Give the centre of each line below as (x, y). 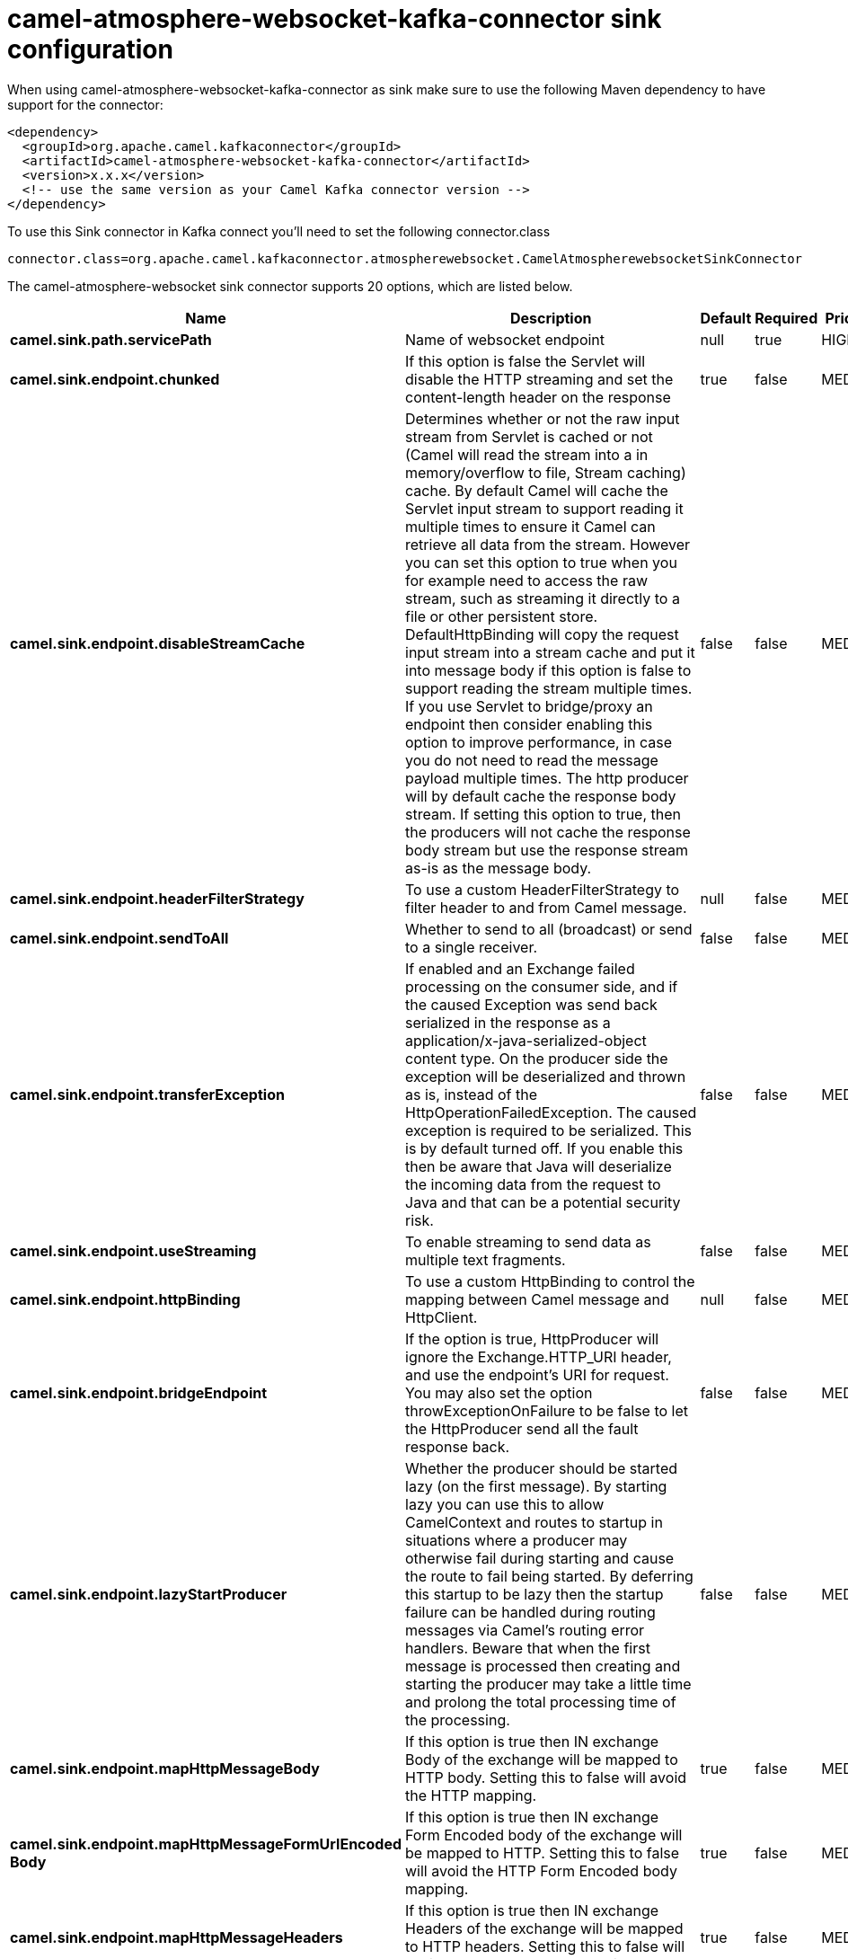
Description (551, 318)
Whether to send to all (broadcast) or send (549, 929)
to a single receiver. (472, 947)
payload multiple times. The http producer (547, 778)
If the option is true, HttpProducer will (532, 1339)
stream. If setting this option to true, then (543, 814)
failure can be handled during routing (530, 1612)
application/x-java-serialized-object (526, 1040)
